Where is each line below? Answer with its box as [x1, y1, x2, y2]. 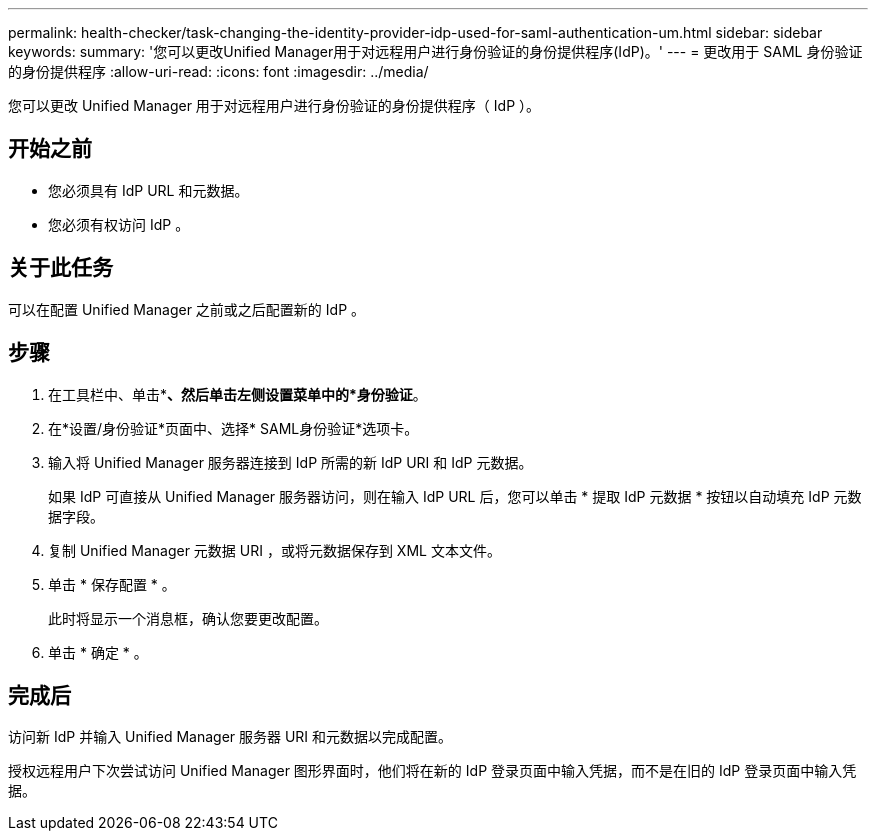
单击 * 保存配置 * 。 [48, 575, 176, 593]
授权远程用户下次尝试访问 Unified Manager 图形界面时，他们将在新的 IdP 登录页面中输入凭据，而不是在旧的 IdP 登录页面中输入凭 [8, 762, 857, 780]
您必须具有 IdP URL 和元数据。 [48, 181, 249, 199]
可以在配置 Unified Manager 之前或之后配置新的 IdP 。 [8, 300, 366, 318]
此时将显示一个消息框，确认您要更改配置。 [48, 609, 328, 627]
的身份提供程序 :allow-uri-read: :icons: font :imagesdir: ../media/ [8, 63, 429, 80]
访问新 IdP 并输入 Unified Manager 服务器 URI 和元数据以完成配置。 [8, 728, 453, 746]
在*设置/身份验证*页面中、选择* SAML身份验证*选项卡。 [48, 419, 419, 437]
